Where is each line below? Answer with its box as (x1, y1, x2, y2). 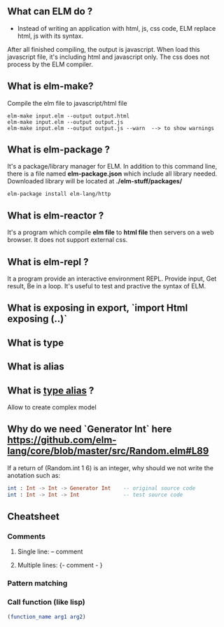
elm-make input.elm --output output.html (7, 112, 130, 120)
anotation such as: (7, 471, 61, 479)
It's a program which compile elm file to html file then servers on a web (7, 228, 215, 237)
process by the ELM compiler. (7, 59, 93, 69)
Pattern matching (7, 579, 68, 589)
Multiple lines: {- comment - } (17, 561, 103, 570)
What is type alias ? (7, 384, 94, 396)
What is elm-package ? (7, 143, 111, 156)
